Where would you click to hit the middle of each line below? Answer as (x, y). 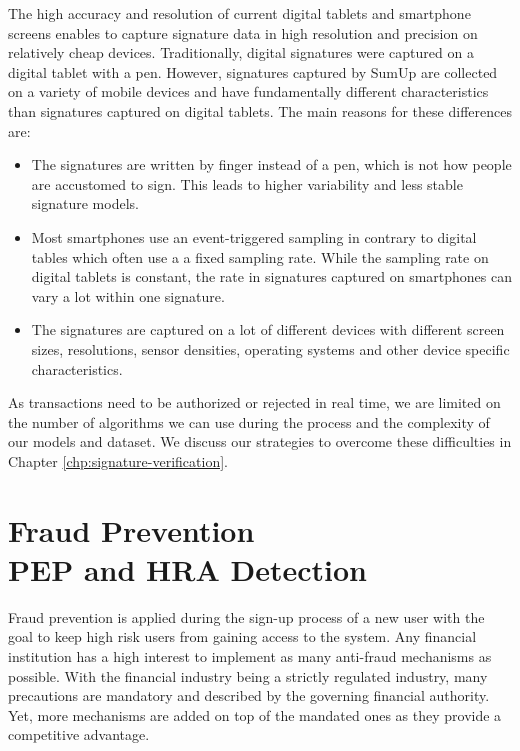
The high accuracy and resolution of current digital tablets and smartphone (239, 13)
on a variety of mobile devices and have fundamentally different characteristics (248, 91)
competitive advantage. (79, 734)
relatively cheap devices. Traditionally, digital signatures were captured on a (241, 52)
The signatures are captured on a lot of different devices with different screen (268, 329)
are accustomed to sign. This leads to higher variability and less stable (247, 183)
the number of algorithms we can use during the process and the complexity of (249, 421)
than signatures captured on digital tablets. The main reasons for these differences (260, 110)
